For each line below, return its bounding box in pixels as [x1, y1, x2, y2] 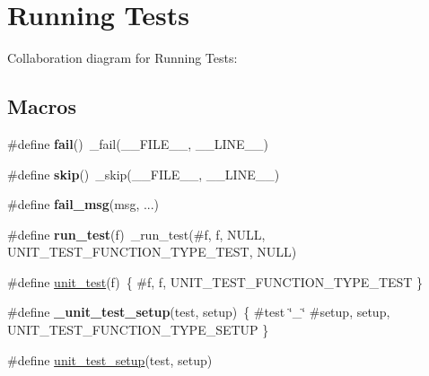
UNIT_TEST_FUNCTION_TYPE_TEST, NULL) [7, 242, 297, 261]
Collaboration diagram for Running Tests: [7, 48, 238, 67]
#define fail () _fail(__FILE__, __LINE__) [7, 134, 269, 153]
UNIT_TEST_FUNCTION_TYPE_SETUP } [7, 320, 269, 339]
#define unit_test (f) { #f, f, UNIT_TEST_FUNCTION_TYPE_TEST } [7, 272, 424, 291]
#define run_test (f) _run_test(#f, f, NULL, [7, 224, 266, 243]
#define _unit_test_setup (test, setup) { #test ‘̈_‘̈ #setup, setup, [7, 302, 390, 321]
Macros [7, 92, 76, 120]
